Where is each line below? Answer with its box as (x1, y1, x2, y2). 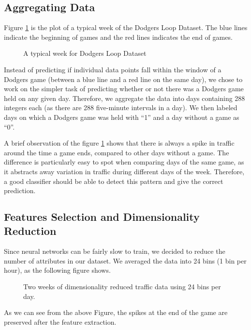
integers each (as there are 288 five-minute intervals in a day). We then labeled (4, 102, 237, 113)
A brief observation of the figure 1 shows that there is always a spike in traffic (4, 138, 235, 148)
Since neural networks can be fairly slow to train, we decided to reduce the (4, 246, 225, 256)
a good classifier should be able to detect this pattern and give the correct (4, 176, 223, 186)
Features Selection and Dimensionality (4, 209, 200, 224)
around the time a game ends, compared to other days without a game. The (4, 147, 229, 157)
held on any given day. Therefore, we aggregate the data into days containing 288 (4, 93, 245, 103)
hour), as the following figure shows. (4, 265, 111, 275)
